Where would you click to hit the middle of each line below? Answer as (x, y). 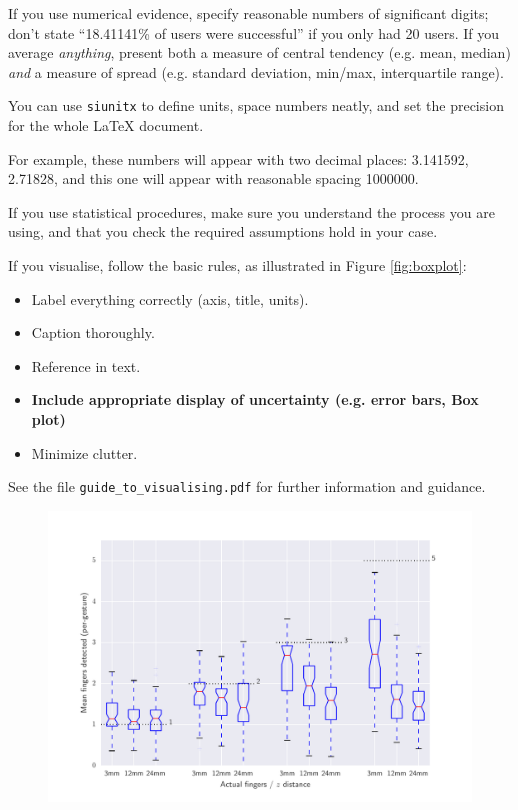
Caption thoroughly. (93, 332)
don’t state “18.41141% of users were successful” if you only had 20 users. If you (254, 32)
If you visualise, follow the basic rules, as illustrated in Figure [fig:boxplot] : (237, 265)
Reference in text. (86, 365)
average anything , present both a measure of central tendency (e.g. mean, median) (259, 52)
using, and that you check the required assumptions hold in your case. (223, 231)
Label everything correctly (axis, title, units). (170, 298)
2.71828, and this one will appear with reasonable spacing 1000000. (213, 178)
